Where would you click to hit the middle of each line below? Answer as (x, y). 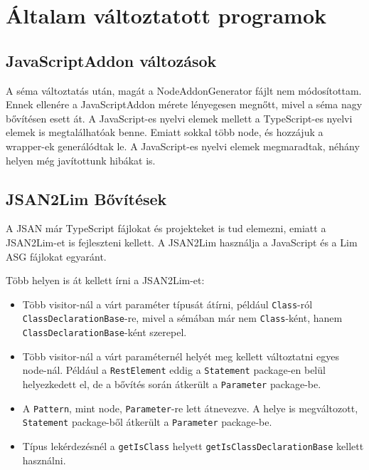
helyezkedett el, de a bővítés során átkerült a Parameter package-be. (172, 383)
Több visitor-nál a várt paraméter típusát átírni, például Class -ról (167, 304)
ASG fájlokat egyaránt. (56, 256)
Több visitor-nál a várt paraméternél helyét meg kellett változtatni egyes (181, 356)
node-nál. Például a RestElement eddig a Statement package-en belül (174, 370)
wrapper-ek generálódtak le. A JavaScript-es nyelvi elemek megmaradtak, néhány (183, 146)
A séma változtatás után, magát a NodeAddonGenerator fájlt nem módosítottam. (184, 90)
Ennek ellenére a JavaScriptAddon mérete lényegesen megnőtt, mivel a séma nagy (184, 104)
